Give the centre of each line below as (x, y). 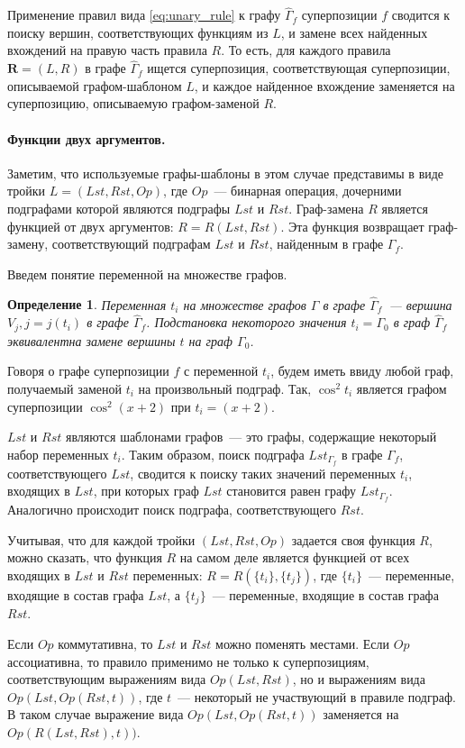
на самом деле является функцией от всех (295, 557)
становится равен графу (292, 491)
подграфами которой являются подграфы (119, 208)
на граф (210, 340)
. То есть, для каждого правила (306, 50)
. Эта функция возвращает (352, 226)
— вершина (420, 304)
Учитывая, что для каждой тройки (101, 539)
